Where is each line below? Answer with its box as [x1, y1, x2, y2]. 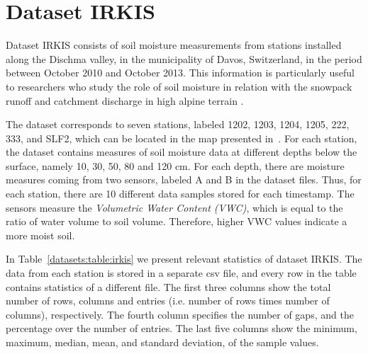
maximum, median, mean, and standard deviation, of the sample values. [6, 335, 319, 349]
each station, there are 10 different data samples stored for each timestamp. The [6, 186, 355, 201]
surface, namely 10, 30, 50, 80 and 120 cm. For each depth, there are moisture [6, 158, 345, 173]
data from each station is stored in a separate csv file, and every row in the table [6, 265, 357, 280]
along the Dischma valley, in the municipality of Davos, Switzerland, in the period [6, 51, 362, 66]
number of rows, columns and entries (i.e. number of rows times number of [6, 293, 330, 308]
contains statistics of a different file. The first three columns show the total [6, 279, 331, 294]
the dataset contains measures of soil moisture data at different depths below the [6, 144, 357, 159]
